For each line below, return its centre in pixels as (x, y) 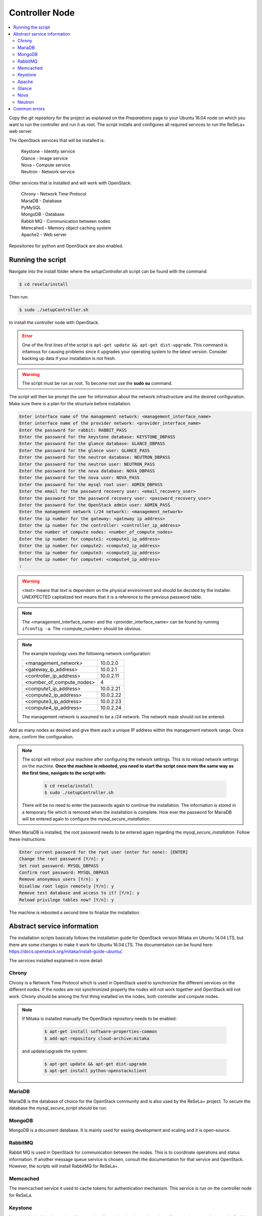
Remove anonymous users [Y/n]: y (59, 879)
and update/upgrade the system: (55, 1051)
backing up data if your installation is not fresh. (69, 358)
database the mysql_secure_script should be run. (58, 1108)
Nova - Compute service (46, 165)
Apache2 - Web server (44, 235)
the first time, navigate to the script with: (64, 773)
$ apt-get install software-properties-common (101, 1032)
